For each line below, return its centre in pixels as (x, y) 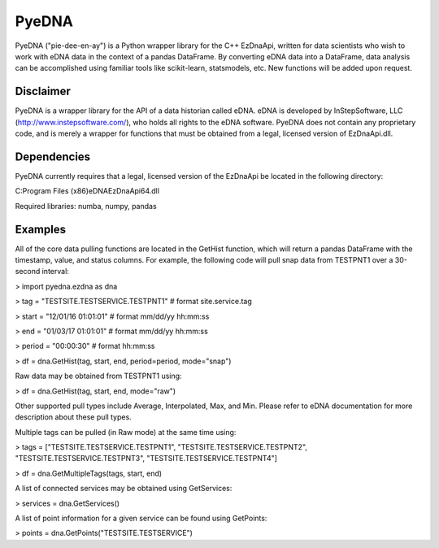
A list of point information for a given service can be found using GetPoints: (141, 518)
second (28, 272)
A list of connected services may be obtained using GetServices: (124, 489)
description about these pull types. (73, 417)
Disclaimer (43, 91)
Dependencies (53, 157)
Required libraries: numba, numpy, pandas (86, 206)
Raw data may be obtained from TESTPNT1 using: (98, 376)
